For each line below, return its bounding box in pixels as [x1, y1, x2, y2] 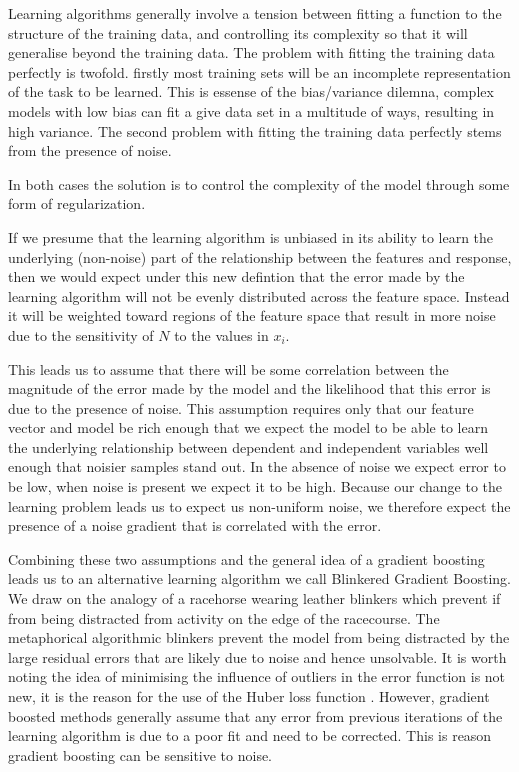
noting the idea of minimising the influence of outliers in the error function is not [8, 666, 506, 687]
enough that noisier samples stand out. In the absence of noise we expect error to [8, 456, 506, 477]
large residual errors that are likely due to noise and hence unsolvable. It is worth [8, 646, 507, 667]
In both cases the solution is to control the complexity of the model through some [8, 173, 510, 194]
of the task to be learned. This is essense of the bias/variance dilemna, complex [8, 81, 494, 102]
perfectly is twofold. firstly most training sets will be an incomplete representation [8, 61, 511, 82]
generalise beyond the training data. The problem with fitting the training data [8, 42, 495, 63]
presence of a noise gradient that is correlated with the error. [8, 515, 382, 536]
